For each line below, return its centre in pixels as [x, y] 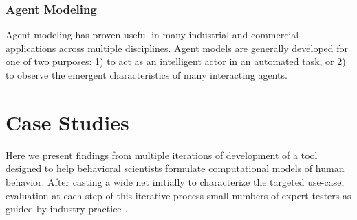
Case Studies [67, 122]
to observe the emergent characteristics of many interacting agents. [147, 75]
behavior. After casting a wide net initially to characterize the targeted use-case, [175, 181]
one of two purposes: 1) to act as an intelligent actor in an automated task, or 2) [176, 61]
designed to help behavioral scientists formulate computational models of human [175, 168]
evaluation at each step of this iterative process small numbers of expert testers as [178, 195]
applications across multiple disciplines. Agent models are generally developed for [177, 48]
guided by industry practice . [67, 209]
